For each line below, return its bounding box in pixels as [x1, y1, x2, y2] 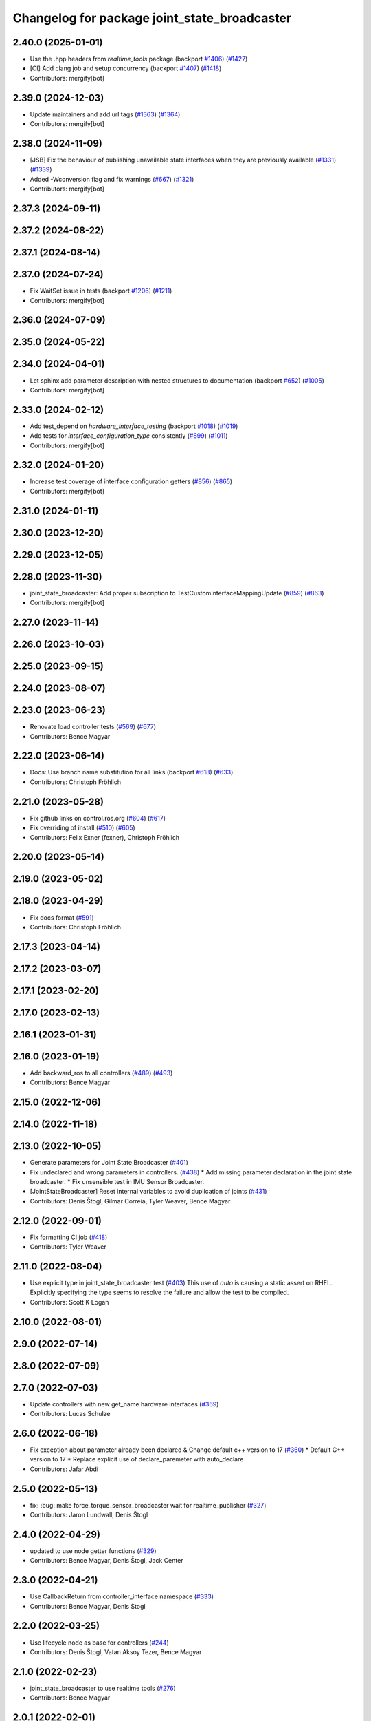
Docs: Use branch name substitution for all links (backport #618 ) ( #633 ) [30, 768, 234, 777]
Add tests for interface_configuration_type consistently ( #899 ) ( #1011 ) [30, 432, 228, 440]
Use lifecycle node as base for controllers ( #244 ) [30, 1638, 170, 1647]
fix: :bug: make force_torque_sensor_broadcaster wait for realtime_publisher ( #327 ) [30, 1501, 267, 1509]
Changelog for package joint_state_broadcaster [12, 10, 292, 25]
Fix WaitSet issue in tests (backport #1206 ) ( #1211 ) [30, 286, 172, 295]
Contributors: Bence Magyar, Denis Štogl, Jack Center [30, 1556, 183, 1565]
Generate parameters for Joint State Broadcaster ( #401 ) [30, 1159, 189, 1167]
